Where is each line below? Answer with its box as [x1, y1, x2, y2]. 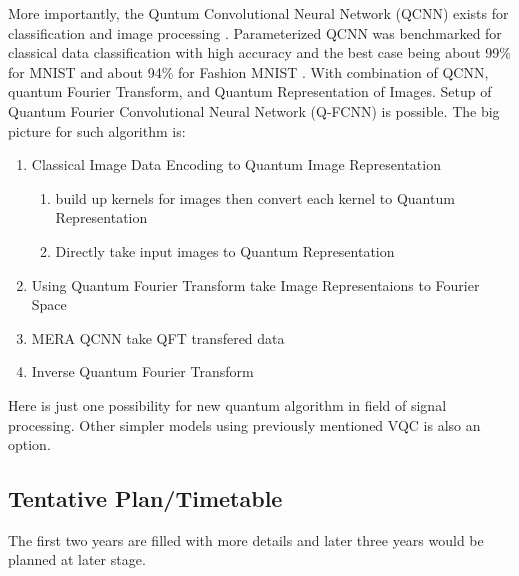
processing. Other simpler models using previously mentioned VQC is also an [8, 414, 481, 435]
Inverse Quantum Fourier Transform [31, 361, 254, 382]
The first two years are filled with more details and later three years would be [8, 529, 484, 550]
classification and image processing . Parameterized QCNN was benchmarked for [8, 22, 502, 43]
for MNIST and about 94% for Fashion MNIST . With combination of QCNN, [8, 61, 489, 82]
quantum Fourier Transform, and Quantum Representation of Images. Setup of [8, 81, 492, 102]
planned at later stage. [8, 549, 146, 570]
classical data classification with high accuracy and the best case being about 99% [8, 42, 511, 63]
